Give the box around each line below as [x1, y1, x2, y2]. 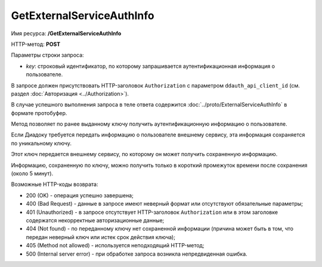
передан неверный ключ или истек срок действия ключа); [26, 233, 176, 241]
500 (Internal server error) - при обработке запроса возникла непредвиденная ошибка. [26, 250, 247, 257]
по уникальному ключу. [11, 139, 72, 147]
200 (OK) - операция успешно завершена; [26, 191, 134, 199]
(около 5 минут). [11, 170, 54, 177]
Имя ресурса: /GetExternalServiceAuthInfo [11, 30, 122, 37]
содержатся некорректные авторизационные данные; [26, 216, 165, 223]
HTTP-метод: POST [11, 41, 61, 48]
